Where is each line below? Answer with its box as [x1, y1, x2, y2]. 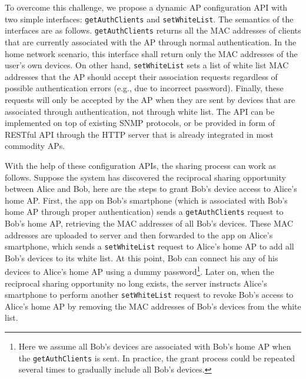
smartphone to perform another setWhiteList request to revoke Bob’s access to [5, 288, 294, 301]
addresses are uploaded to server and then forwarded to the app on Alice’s [5, 228, 273, 241]
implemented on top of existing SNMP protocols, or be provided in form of [5, 117, 275, 129]
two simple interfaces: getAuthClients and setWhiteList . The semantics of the [5, 12, 294, 25]
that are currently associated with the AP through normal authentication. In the [5, 35, 297, 48]
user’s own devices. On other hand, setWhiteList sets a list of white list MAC [5, 59, 289, 71]
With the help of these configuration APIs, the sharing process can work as [5, 159, 276, 171]
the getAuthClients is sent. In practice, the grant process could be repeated [18, 351, 295, 364]
